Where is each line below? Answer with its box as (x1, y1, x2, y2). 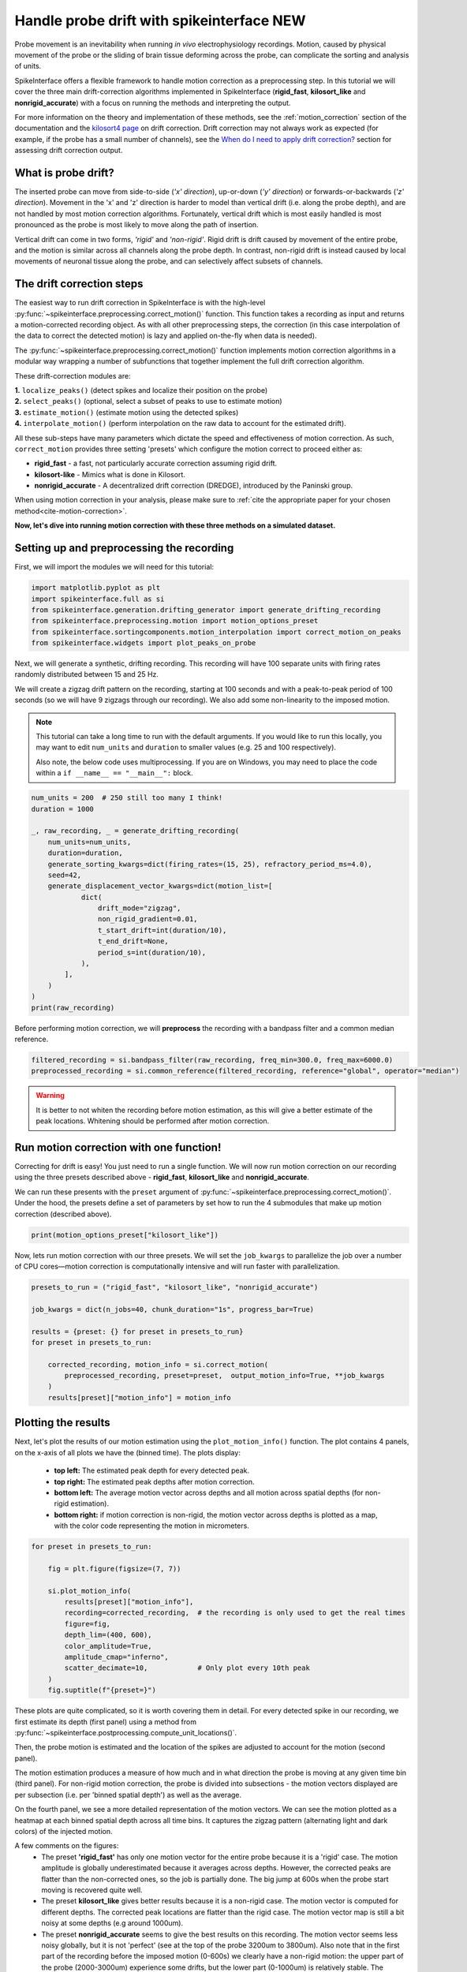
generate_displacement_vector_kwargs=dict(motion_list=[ (47, 882, 273, 891)
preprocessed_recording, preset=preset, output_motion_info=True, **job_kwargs (64, 1371, 386, 1380)
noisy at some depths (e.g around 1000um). (41, 1918, 184, 1928)
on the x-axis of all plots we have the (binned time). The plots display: (14, 1447, 241, 1457)
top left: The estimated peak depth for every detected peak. (54, 1466, 250, 1475)
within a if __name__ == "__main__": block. (35, 768, 193, 778)
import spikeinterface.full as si (31, 594, 165, 603)
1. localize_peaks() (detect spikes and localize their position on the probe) (14, 385, 268, 394)
